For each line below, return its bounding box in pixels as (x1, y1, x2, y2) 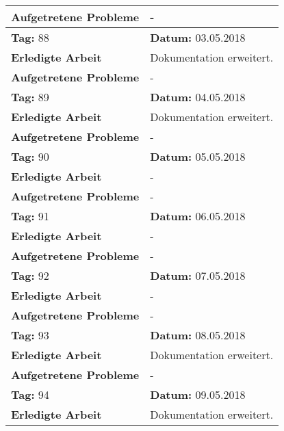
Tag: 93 (11, 327, 49, 343)
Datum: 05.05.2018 (150, 148, 246, 164)
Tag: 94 (11, 387, 49, 402)
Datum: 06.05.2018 (150, 208, 246, 224)
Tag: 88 (11, 29, 49, 45)
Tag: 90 (11, 148, 49, 164)
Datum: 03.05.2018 (150, 29, 246, 45)
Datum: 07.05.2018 (150, 267, 246, 283)
